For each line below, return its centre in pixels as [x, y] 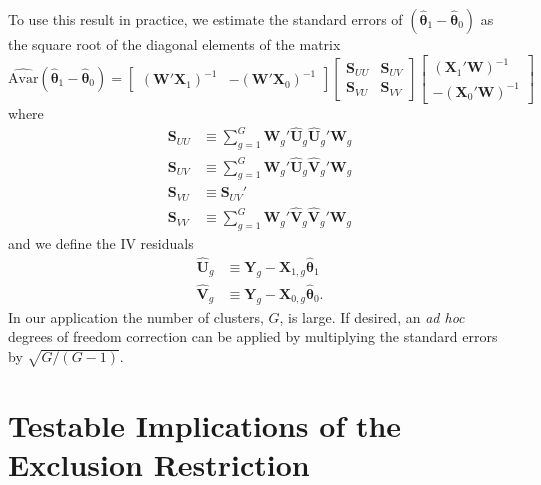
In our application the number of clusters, [136, 316]
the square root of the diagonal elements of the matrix [174, 44]
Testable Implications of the [205, 424]
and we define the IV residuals [101, 242]
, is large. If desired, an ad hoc [372, 316]
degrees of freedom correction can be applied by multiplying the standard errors [253, 336]
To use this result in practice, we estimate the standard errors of [205, 19]
